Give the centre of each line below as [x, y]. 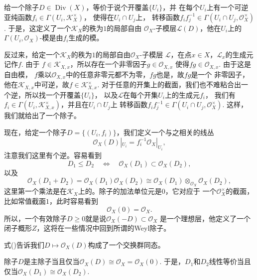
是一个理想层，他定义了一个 [205, 218]
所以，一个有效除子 [35, 218]
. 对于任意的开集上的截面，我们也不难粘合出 [169, 84]
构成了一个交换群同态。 [126, 244]
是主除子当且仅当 [52, 261]
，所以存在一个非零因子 [108, 64]
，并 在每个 [181, 7]
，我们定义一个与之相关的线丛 [165, 132]
